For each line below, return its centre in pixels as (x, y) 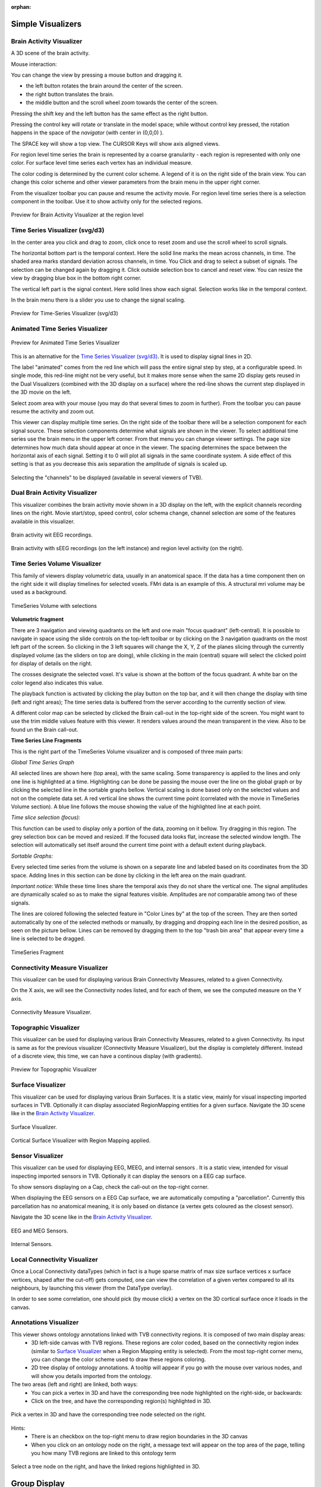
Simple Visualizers (46, 24)
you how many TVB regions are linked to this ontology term (104, 1453)
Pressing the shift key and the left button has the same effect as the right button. (109, 114)
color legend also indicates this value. (57, 683)
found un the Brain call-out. (45, 729)
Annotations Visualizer (45, 1322)
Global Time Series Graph (43, 762)
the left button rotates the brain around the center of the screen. (104, 86)
